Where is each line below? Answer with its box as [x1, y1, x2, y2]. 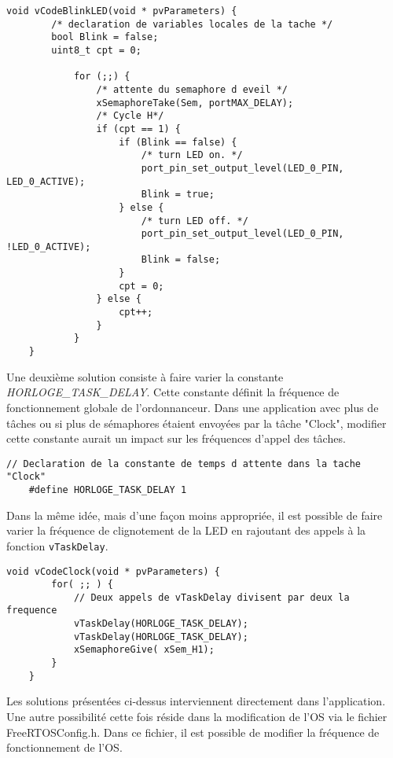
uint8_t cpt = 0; [51, 44, 141, 56]
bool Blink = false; [51, 31, 159, 43]
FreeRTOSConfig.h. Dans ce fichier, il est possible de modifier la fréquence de [6, 723, 380, 740]
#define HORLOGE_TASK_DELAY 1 [28, 484, 187, 495]
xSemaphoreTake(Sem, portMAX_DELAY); [96, 97, 294, 109]
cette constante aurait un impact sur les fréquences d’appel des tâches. [6, 430, 346, 447]
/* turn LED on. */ [141, 149, 243, 161]
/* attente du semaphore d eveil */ [96, 83, 288, 95]
